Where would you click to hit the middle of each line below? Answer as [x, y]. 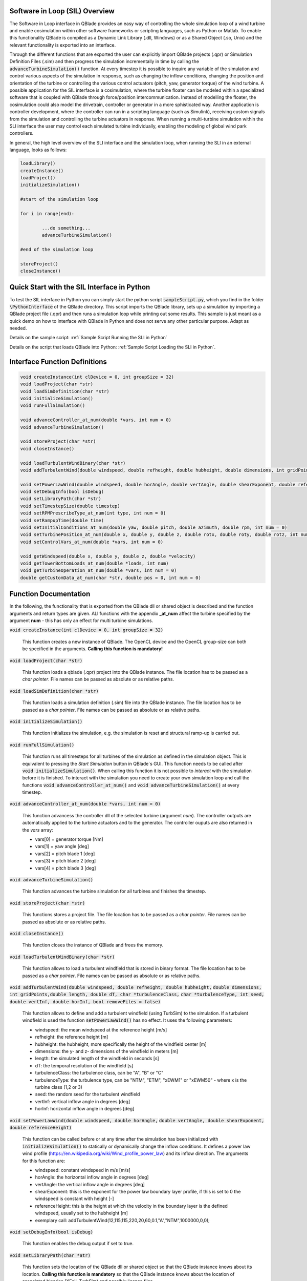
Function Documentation [50, 594]
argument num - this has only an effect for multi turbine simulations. [81, 621]
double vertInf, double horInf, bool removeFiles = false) [85, 1001]
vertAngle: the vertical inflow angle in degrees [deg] [90, 1184]
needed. [18, 328]
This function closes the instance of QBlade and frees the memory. [93, 945]
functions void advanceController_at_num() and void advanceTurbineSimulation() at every [131, 785]
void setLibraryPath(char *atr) [50, 1255]
